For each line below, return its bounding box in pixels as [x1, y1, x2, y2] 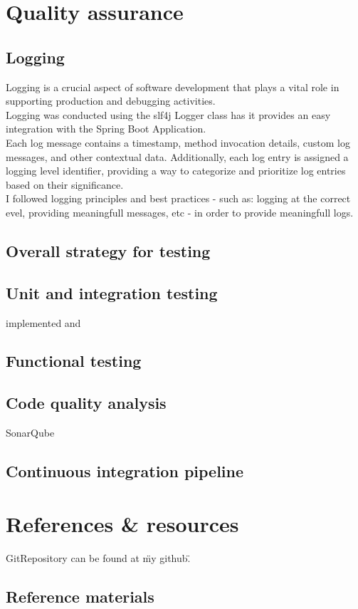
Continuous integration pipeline [6, 460, 244, 482]
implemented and [6, 315, 81, 330]
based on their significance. [6, 177, 124, 192]
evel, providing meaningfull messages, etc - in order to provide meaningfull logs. [6, 204, 354, 219]
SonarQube [6, 425, 55, 440]
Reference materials [6, 585, 154, 607]
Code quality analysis [6, 392, 167, 414]
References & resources [6, 509, 239, 538]
